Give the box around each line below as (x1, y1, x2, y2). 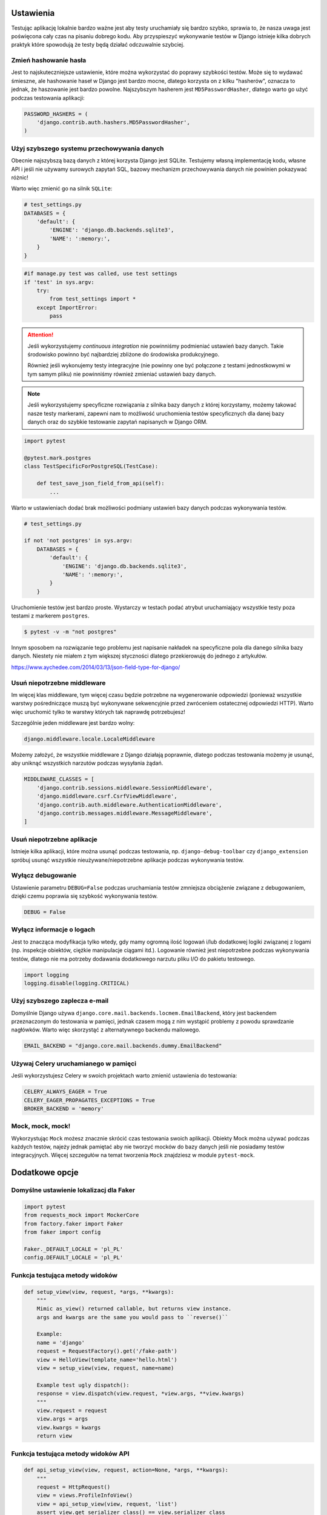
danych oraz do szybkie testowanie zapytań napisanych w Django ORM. (27, 418, 208, 425)
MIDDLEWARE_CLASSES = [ (24, 776, 95, 783)
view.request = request (36, 1407, 107, 1414)
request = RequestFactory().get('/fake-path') (36, 1348, 178, 1354)
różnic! (11, 173, 28, 181)
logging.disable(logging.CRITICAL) (24, 979, 130, 987)
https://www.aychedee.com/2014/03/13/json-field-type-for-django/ (11, 664, 180, 671)
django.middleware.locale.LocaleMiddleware (24, 736, 156, 742)
